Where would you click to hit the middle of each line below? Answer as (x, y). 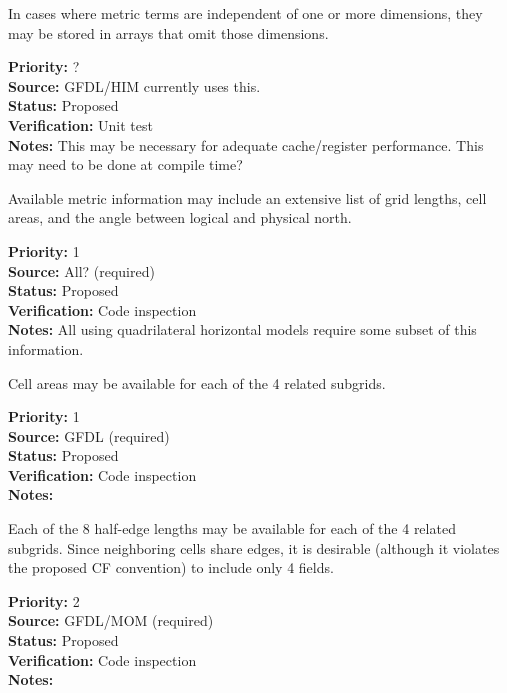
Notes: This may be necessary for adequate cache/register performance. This (246, 144)
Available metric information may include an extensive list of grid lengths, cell (247, 197)
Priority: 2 (44, 600)
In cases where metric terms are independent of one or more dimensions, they (245, 13)
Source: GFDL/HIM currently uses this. (134, 85)
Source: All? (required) (81, 270)
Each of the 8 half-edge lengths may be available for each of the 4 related (232, 528)
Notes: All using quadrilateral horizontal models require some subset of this (242, 329)
